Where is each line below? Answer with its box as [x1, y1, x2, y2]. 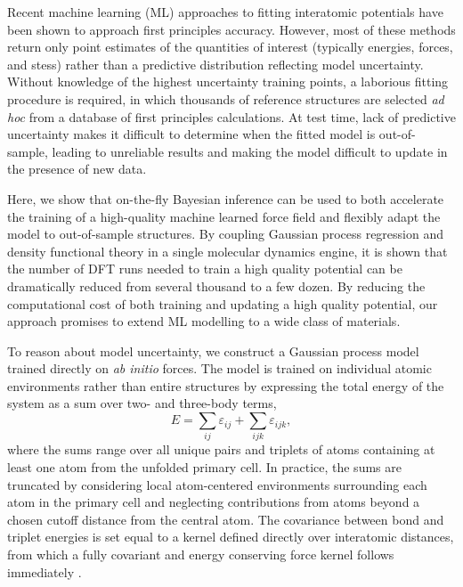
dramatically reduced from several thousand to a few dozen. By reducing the [7, 276, 426, 295]
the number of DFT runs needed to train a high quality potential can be [7, 259, 402, 278]
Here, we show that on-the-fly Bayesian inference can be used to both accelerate [7, 189, 444, 208]
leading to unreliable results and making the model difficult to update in [52, 142, 448, 160]
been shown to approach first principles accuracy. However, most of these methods [7, 20, 456, 38]
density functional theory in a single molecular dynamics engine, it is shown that [7, 241, 448, 260]
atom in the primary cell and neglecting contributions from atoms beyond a [7, 493, 420, 511]
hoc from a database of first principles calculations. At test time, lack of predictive [7, 107, 456, 126]
